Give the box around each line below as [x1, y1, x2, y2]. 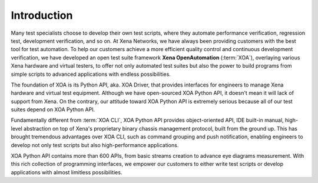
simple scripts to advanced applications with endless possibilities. [11, 71, 171, 78]
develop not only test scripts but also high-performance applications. [11, 141, 179, 148]
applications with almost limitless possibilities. [11, 168, 122, 176]
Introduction [11, 9, 73, 22]
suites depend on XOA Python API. [11, 106, 95, 113]
